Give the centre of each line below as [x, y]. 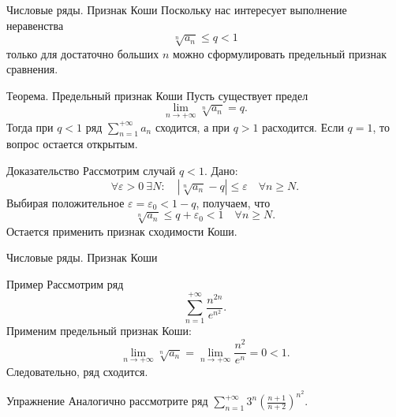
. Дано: [221, 170]
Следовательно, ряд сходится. [77, 371]
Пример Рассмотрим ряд [65, 283]
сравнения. [32, 69]
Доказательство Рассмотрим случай [91, 170]
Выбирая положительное [65, 202]
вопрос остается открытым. [72, 144]
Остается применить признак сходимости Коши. [122, 231]
